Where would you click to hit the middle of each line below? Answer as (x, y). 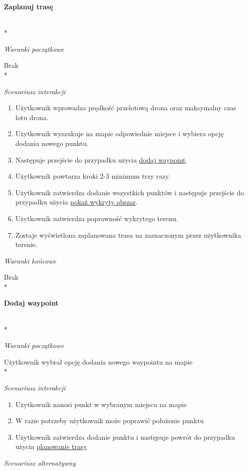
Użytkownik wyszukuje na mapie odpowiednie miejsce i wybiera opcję (119, 133)
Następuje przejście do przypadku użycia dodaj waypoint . (101, 159)
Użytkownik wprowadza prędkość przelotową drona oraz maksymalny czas (126, 108)
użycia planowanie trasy (51, 446)
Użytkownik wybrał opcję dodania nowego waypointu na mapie (98, 361)
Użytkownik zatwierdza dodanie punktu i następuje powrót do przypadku (125, 437)
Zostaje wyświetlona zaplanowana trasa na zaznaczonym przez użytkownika (128, 235)
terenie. (26, 244)
